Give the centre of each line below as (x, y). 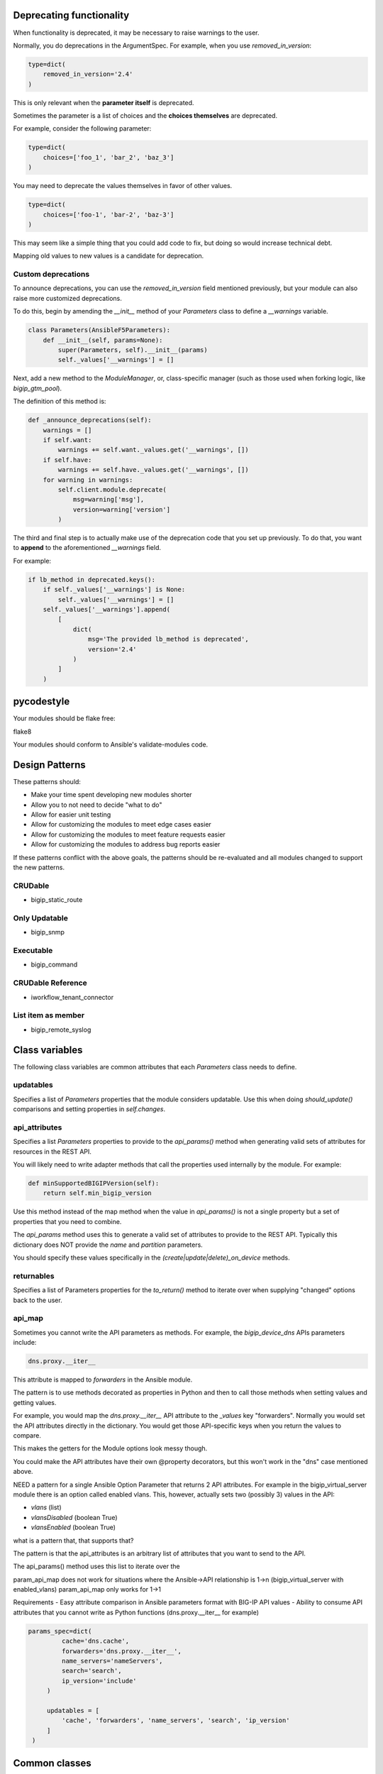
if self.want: (67, 440)
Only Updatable (41, 918)
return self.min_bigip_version (97, 1193)
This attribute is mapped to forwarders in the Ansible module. (103, 1379)
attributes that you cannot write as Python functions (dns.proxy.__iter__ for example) (136, 1612)
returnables (34, 1276)
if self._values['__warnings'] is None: (114, 590)
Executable (33, 951)
